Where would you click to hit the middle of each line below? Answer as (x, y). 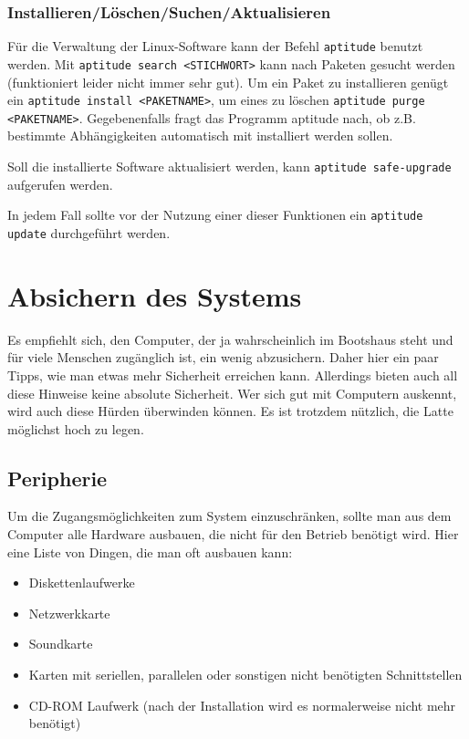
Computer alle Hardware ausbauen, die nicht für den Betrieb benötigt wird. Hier (233, 534)
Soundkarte (61, 644)
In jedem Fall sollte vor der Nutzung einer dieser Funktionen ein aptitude (215, 215)
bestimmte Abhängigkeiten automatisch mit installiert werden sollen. (200, 135)
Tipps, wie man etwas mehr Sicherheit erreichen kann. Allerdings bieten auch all (233, 375)
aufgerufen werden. (60, 184)
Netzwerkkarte (69, 613)
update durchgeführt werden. (89, 232)
